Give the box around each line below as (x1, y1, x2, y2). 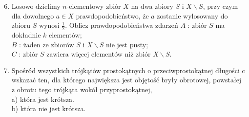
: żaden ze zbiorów (19, 39, 74, 49)
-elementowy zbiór (66, 1, 121, 11)
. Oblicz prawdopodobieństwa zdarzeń (65, 20, 178, 30)
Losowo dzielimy (11, 1, 61, 11)
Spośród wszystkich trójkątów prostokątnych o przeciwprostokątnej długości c (11, 65, 245, 75)
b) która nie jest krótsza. (11, 103, 86, 114)
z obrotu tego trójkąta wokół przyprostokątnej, (11, 84, 152, 94)
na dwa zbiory (131, 1, 173, 11)
